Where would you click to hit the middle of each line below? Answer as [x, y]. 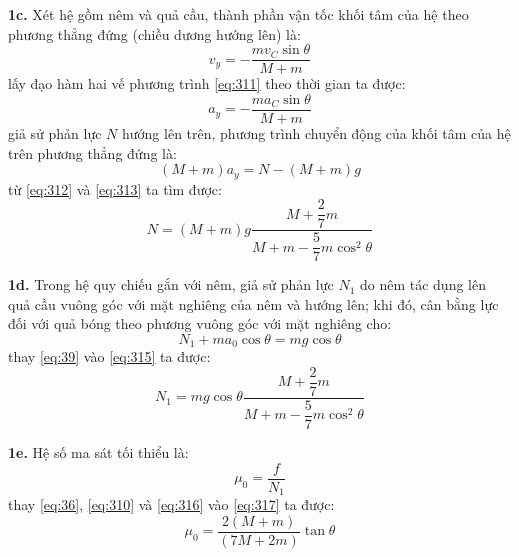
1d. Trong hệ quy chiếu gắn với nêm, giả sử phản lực [171, 284]
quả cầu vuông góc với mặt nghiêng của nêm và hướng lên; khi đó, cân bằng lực [253, 303]
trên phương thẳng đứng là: [92, 152]
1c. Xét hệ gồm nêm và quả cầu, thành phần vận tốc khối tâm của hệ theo [238, 14]
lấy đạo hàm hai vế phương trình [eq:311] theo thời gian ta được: [207, 83]
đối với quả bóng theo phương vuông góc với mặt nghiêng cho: [200, 323]
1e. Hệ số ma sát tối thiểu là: [98, 451]
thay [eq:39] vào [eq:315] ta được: [109, 356]
